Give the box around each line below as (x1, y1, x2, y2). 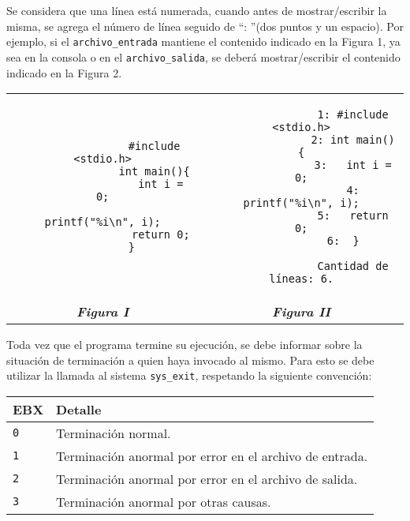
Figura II (272, 302, 331, 321)
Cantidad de (317, 260, 389, 273)
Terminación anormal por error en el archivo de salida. (56, 469, 358, 488)
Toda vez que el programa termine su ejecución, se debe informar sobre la (6, 336, 363, 353)
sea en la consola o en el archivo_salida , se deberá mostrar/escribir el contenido (6, 48, 401, 65)
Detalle (56, 399, 102, 418)
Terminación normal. (56, 423, 171, 442)
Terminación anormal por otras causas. (56, 492, 271, 511)
